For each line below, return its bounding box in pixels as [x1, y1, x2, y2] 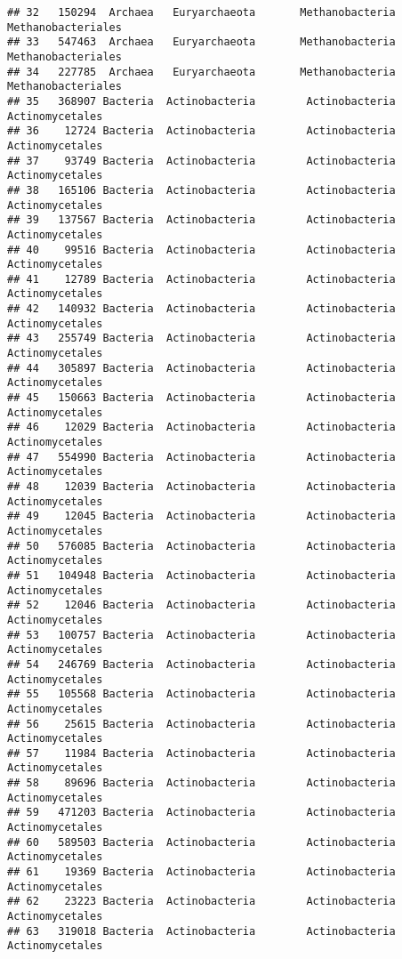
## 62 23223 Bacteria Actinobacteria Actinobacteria [7, 895, 396, 908]
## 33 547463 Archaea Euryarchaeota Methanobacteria [7, 36, 396, 49]
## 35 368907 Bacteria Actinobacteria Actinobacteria [7, 94, 396, 108]
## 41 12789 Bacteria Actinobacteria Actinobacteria [7, 272, 396, 286]
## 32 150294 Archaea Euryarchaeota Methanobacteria [7, 6, 396, 19]
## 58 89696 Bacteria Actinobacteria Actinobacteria [7, 777, 396, 790]
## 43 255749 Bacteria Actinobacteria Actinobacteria [7, 332, 396, 345]
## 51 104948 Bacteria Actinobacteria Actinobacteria [7, 568, 396, 582]
